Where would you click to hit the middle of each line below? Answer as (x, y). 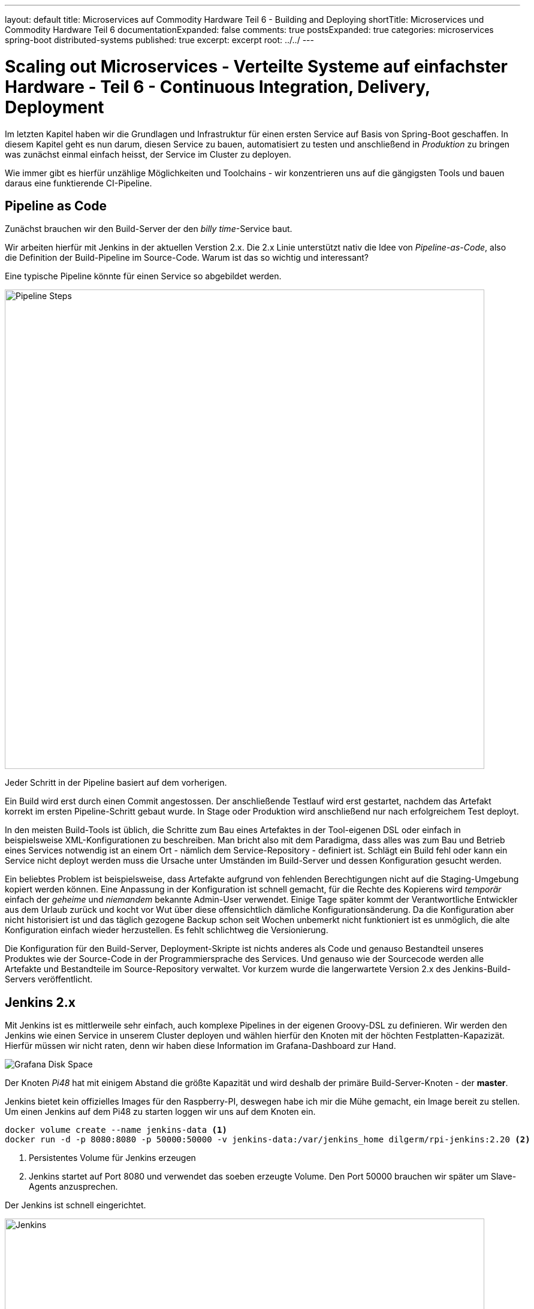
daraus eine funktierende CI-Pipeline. (79, 183)
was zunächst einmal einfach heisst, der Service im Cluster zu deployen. (148, 154)
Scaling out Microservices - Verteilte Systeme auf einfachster (256, 66)
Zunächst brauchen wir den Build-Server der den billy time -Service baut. (149, 229)
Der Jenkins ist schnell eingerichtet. (76, 1205)
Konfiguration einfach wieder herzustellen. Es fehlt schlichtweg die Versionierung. (167, 930)
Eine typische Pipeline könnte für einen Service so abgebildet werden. (143, 276)
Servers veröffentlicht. (49, 979)
